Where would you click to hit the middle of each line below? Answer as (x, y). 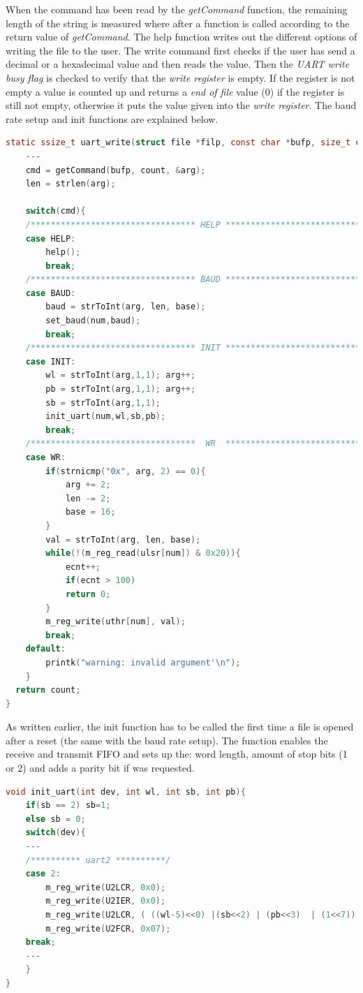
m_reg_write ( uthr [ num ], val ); (116, 622)
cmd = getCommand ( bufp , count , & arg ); (116, 170)
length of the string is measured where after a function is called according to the (178, 23)
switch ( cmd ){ (55, 211)
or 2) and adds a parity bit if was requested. (100, 768)
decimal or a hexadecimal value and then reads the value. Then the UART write (178, 64)
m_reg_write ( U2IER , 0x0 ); (106, 901)
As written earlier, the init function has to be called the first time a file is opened (180, 727)
